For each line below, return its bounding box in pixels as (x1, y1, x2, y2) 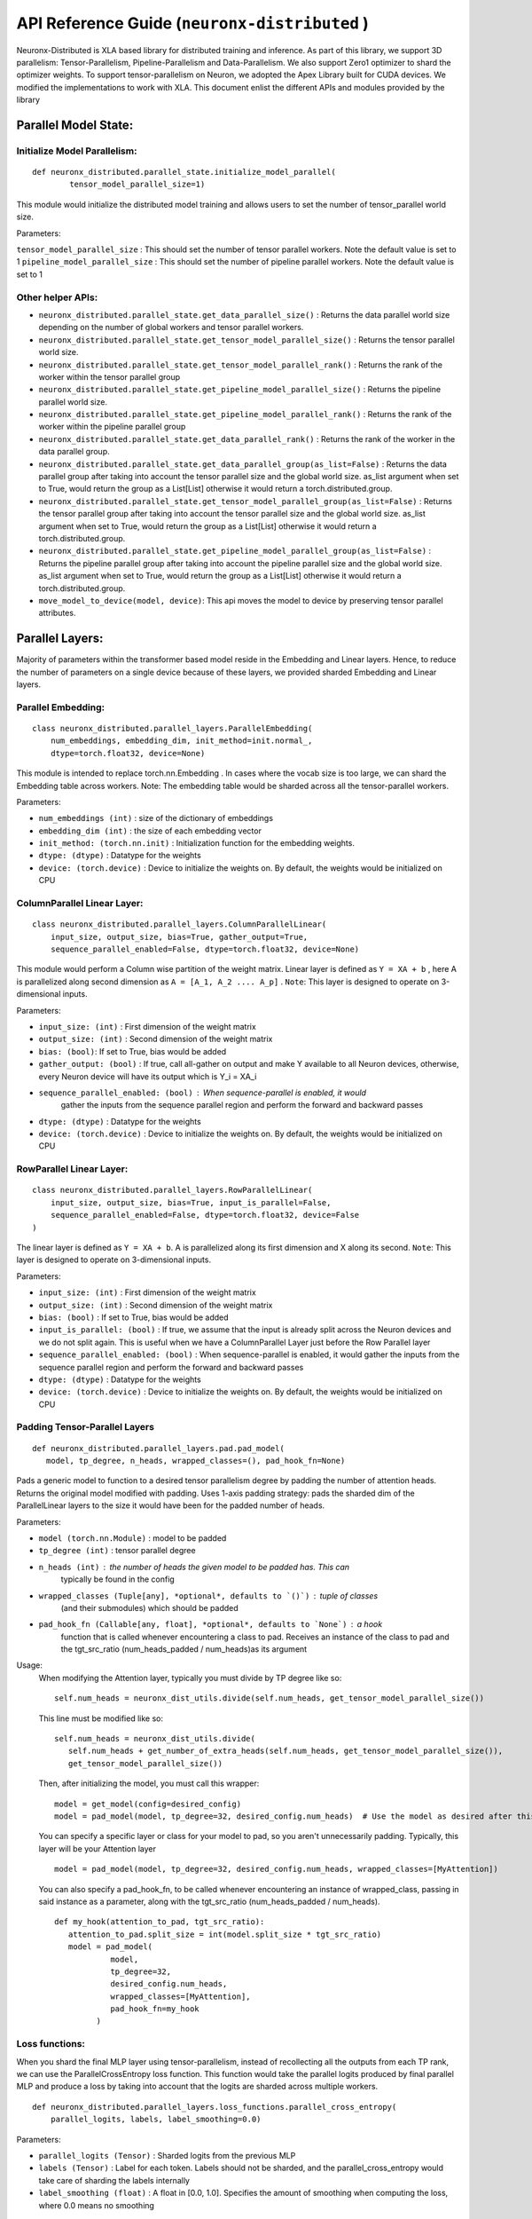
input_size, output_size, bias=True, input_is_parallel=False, (50, 1197, 332, 1207)
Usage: (16, 1660, 43, 1670)
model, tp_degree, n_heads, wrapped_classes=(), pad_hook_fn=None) (45, 1456, 346, 1466)
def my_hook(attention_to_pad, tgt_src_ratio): (54, 1917, 265, 1927)
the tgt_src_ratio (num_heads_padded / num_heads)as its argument (60, 1644, 308, 1654)
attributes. (38, 608, 76, 619)
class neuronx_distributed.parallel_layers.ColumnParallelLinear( (32, 920, 327, 929)
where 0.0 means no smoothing (38, 2199, 155, 2210)
